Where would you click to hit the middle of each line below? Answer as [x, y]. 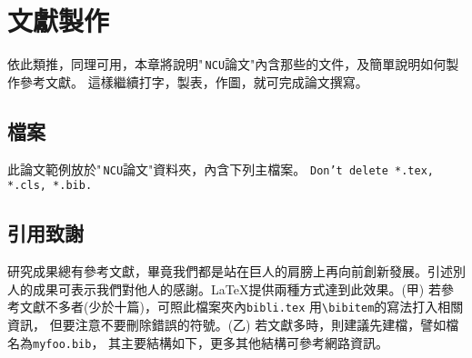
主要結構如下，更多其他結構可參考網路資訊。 [255, 342]
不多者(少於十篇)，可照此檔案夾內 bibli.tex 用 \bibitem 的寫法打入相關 [254, 307]
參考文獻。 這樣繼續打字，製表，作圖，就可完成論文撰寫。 [194, 81]
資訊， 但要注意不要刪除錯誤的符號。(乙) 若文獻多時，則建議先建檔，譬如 [227, 324]
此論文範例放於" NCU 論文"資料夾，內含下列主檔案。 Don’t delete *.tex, [221, 169]
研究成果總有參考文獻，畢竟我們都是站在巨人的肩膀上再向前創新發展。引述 [230, 271]
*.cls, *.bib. [50, 186]
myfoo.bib [62, 344]
